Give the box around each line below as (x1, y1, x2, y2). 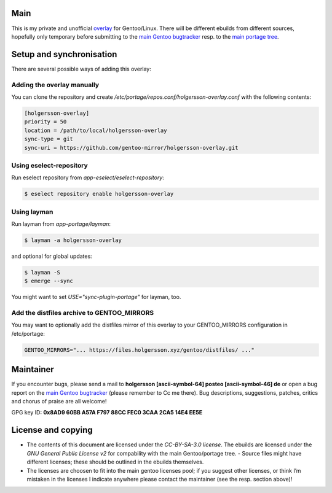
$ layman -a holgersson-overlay (24, 236, 122, 244)
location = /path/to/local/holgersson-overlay (24, 126, 167, 134)
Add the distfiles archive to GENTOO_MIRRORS (11, 309, 154, 317)
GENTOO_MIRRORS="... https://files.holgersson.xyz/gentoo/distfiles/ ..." (24, 346, 255, 353)
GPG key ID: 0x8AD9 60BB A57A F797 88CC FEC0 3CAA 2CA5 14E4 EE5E (11, 409, 203, 416)
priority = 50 (24, 118, 67, 125)
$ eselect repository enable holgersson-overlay (24, 190, 174, 198)
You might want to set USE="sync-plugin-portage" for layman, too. (11, 293, 181, 301)
